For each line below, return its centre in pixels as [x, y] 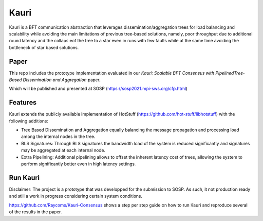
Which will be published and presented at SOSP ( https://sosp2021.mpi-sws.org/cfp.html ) [98, 89]
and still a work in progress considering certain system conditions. [76, 196]
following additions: [29, 121]
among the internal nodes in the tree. [58, 136]
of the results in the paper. [35, 212]
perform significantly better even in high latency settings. [78, 164]
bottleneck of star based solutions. [44, 47]
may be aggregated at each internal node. [63, 150]
